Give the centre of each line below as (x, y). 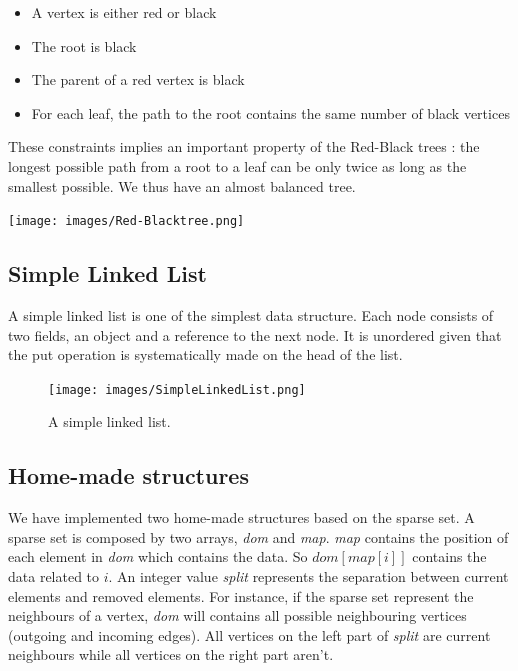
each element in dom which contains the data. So (158, 556)
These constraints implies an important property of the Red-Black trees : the (244, 146)
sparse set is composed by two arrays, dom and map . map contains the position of (258, 536)
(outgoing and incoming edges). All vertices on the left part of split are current (249, 634)
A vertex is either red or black (124, 12)
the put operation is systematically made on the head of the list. (205, 354)
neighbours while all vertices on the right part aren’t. (171, 654)
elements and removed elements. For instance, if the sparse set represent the (241, 595)
